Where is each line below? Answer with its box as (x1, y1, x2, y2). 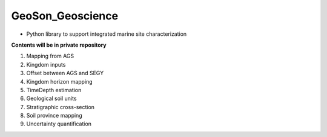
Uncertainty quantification (26, 120, 92, 127)
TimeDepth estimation (26, 86, 82, 93)
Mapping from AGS (26, 52, 74, 60)
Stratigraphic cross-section (26, 103, 95, 110)
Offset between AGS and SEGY (26, 70, 104, 77)
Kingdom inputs (26, 61, 66, 68)
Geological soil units (26, 95, 77, 102)
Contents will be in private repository (11, 41, 107, 48)
